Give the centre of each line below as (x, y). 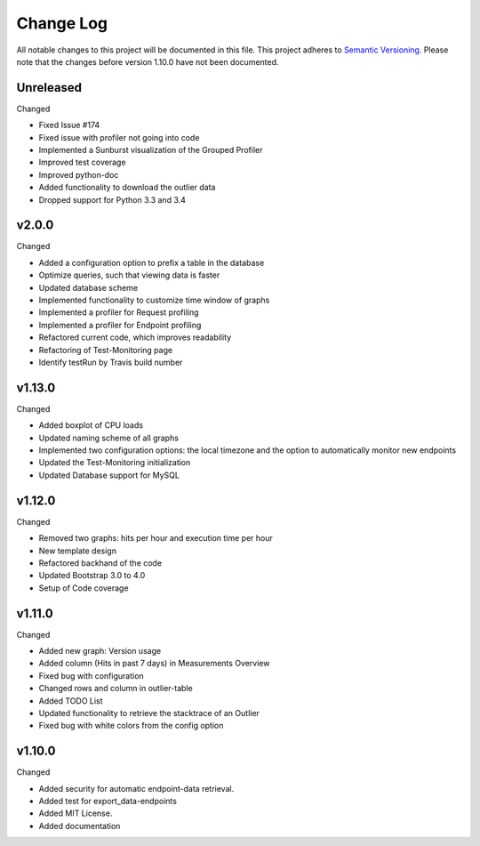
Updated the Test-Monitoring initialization (115, 463)
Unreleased (49, 88)
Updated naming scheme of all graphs (109, 438)
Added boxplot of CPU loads (91, 425)
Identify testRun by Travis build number (111, 362)
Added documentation (80, 826)
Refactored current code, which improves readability (135, 337)
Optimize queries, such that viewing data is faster (129, 275)
